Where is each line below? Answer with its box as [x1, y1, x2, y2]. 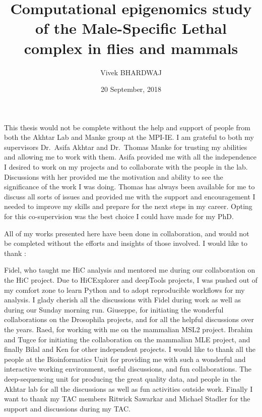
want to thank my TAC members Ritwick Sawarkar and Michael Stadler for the [4, 393, 250, 404]
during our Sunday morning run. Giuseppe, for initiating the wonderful [4, 304, 224, 315]
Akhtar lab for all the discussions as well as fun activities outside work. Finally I [4, 383, 253, 394]
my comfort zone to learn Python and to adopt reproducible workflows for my [4, 284, 245, 295]
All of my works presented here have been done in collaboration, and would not [4, 228, 249, 238]
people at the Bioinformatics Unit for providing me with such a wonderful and [4, 353, 246, 364]
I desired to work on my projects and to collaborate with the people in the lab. [4, 162, 248, 172]
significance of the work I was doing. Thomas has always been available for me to [4, 181, 255, 192]
